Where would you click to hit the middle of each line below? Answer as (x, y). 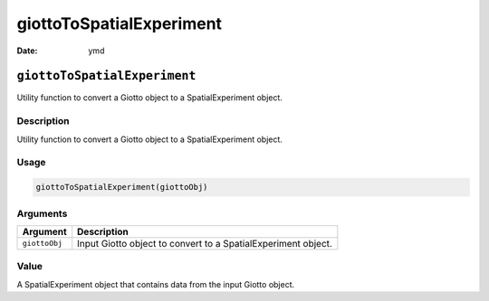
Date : (27, 51)
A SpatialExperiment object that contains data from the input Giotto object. (156, 284)
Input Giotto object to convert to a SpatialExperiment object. (205, 243)
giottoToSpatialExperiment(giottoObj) (122, 187)
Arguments (42, 213)
